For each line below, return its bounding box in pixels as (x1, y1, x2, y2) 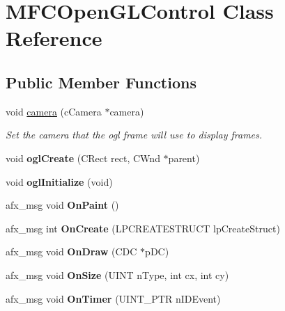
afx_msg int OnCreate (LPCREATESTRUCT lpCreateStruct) (6, 221, 280, 235)
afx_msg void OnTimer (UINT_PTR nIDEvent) (6, 291, 221, 305)
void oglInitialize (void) (6, 174, 113, 189)
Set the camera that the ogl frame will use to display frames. (6, 127, 263, 142)
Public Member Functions (6, 71, 197, 93)
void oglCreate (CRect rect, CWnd (6, 150, 160, 165)
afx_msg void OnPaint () (6, 198, 119, 212)
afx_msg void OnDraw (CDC (6, 244, 137, 259)
